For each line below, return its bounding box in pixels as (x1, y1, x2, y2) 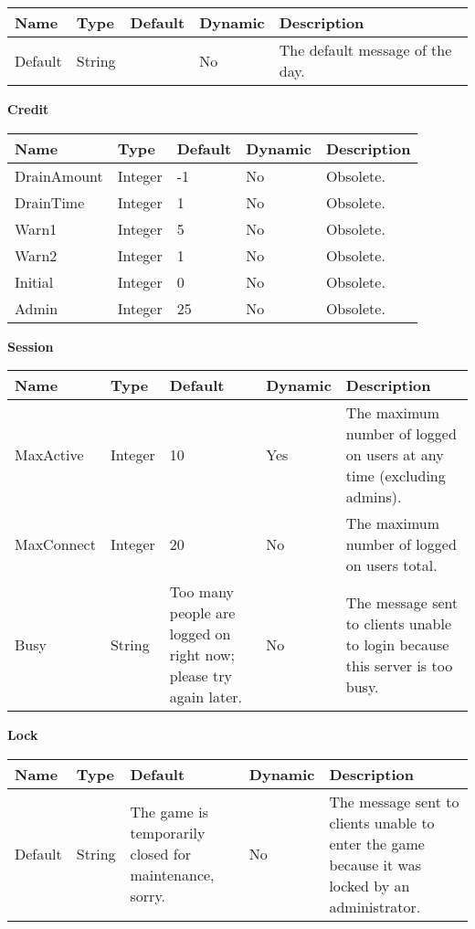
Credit (7, 100, 49, 118)
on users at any (345, 444, 444, 466)
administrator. (329, 895, 421, 917)
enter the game (329, 832, 425, 854)
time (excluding (345, 465, 446, 487)
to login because (345, 633, 449, 655)
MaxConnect (15, 533, 96, 555)
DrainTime (15, 191, 85, 213)
